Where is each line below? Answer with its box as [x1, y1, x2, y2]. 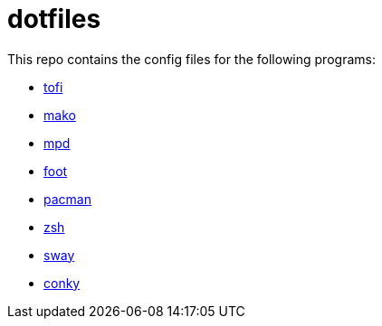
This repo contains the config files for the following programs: [7, 51, 376, 67]
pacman [43, 191, 91, 207]
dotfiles [7, 4, 101, 34]
